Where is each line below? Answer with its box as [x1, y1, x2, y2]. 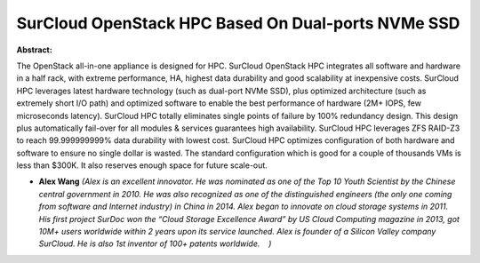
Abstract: [16, 44, 52, 55]
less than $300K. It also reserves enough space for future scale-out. [16, 160, 268, 171]
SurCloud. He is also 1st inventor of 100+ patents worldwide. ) [38, 238, 272, 249]
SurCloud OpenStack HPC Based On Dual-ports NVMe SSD [16, 13, 460, 33]
